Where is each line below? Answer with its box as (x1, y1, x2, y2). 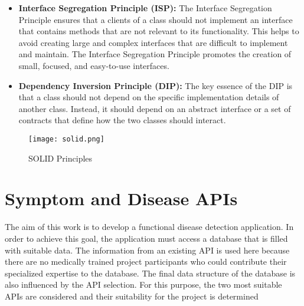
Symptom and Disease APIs (5, 186, 238, 210)
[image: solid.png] (28, 134, 104, 143)
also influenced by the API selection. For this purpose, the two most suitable (5, 278, 282, 291)
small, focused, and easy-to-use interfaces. (18, 59, 169, 71)
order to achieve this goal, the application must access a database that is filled (5, 232, 288, 244)
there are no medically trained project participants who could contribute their (5, 255, 287, 268)
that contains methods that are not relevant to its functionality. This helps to (18, 25, 299, 37)
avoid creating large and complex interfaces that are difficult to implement (18, 36, 288, 48)
